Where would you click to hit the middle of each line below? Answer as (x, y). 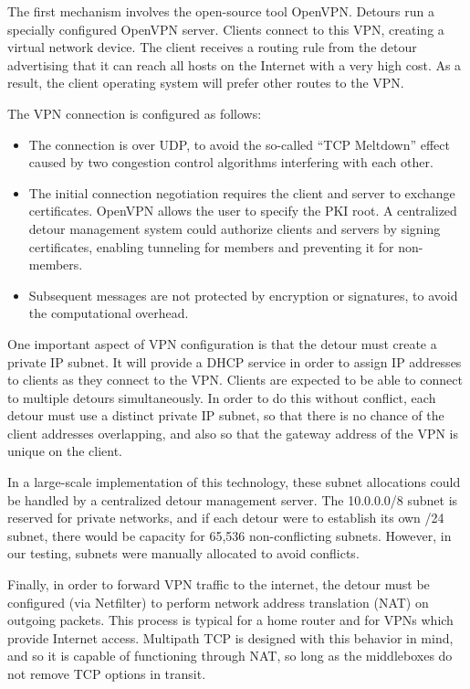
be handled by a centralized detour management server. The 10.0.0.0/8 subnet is (233, 499)
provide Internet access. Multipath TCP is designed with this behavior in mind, (230, 637)
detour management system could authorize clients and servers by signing (235, 228)
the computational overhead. (109, 313)
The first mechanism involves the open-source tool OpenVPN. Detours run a (221, 11)
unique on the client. (65, 451)
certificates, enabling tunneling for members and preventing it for (211, 246)
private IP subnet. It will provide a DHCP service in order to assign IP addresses (235, 361)
